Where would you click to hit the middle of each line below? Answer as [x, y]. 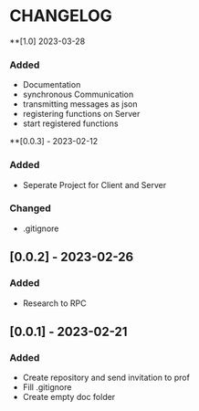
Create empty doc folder [69, 397]
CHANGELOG [61, 16]
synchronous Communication [78, 95]
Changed [31, 208]
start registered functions [70, 123]
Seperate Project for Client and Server [94, 184]
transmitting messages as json [80, 104]
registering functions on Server [81, 114]
